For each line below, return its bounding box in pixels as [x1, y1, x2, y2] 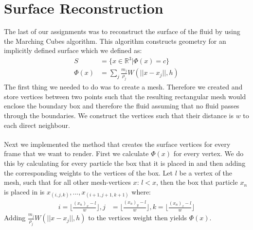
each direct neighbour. [4, 120, 70, 130]
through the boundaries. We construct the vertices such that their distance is [4, 110, 234, 121]
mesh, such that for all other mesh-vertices [4, 177, 131, 187]
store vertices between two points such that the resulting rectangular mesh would [4, 91, 246, 101]
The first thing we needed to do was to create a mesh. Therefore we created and [4, 82, 243, 92]
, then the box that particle [156, 177, 238, 187]
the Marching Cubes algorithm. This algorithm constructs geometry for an [4, 35, 226, 46]
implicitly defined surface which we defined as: [4, 45, 142, 55]
